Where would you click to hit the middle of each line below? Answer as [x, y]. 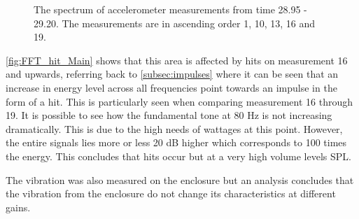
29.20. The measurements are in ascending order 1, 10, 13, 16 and [175, 23]
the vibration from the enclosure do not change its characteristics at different [171, 193]
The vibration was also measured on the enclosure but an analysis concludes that [180, 179]
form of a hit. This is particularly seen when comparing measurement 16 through [179, 101]
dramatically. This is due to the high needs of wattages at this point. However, [174, 128]
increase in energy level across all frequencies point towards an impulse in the [171, 87]
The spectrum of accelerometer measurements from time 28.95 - [170, 9]
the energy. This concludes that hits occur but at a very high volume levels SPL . [178, 156]
